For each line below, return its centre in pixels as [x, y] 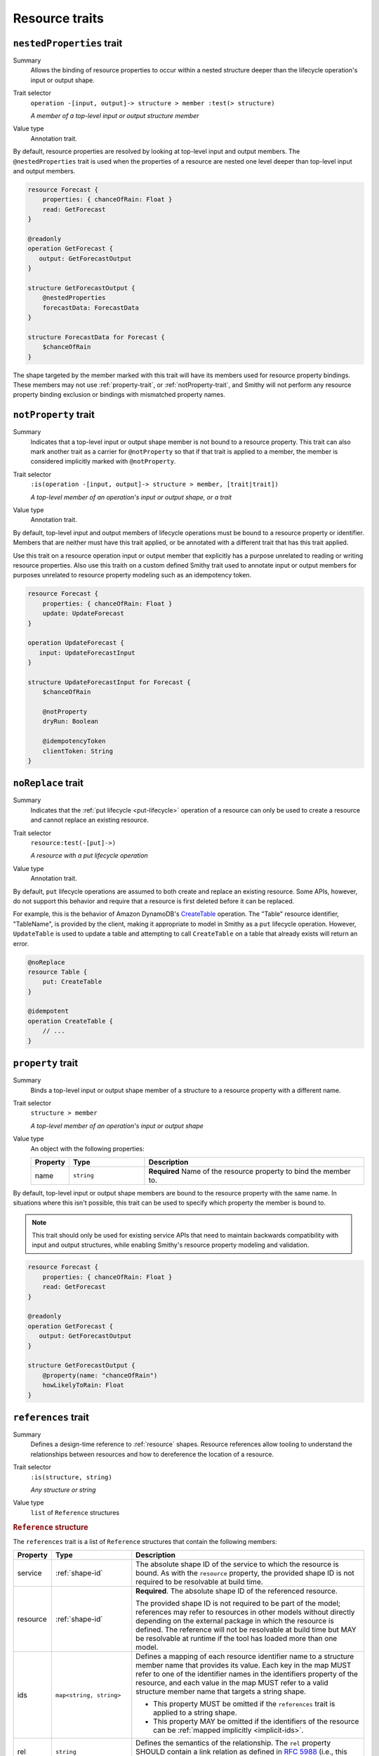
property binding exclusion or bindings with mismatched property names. [119, 395]
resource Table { [58, 972]
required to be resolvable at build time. [199, 1582]
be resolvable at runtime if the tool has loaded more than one [237, 1639]
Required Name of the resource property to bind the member [250, 1171]
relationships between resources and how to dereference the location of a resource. [152, 1454]
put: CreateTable [72, 982]
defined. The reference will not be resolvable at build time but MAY [246, 1630]
